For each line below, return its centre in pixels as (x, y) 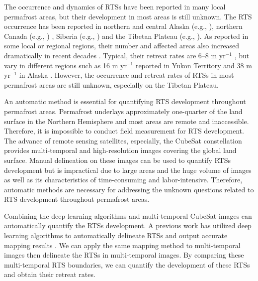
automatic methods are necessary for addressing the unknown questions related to (129, 189)
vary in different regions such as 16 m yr (65, 65)
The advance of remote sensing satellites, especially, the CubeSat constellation (123, 140)
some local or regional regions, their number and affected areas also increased (122, 46)
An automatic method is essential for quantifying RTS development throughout (125, 101)
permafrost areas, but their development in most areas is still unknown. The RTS (128, 16)
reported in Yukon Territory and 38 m (194, 65)
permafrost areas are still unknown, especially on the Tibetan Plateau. (111, 84)
